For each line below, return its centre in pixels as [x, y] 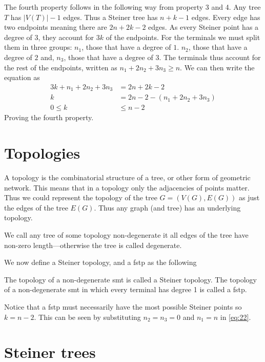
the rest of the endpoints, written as [61, 67]
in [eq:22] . [236, 317]
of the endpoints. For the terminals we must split [183, 37]
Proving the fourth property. [49, 117]
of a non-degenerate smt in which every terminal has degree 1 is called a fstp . [126, 289]
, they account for [66, 37]
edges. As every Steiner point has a [203, 27]
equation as [22, 77]
